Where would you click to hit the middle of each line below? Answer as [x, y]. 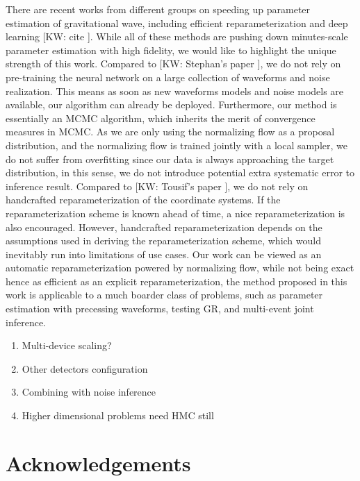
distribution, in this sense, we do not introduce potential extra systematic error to [180, 172]
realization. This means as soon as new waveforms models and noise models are [175, 91]
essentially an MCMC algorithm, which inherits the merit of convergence [161, 118]
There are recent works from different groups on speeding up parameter [158, 9]
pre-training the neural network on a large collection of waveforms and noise [168, 77]
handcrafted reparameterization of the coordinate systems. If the [143, 200]
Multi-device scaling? [67, 345]
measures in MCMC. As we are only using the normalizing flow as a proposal [170, 132]
